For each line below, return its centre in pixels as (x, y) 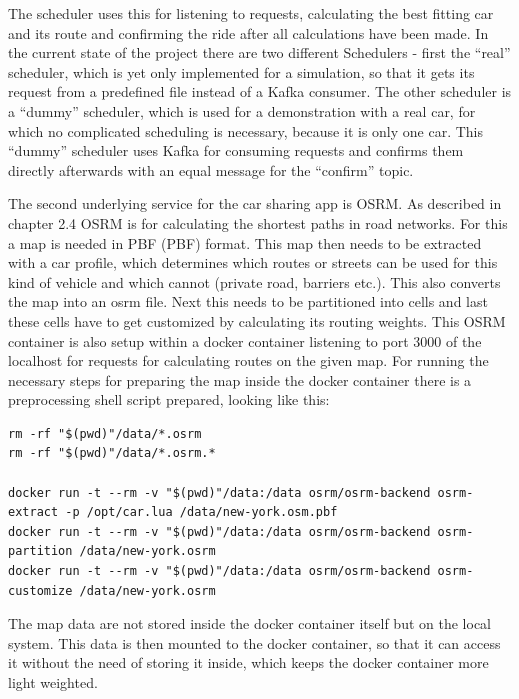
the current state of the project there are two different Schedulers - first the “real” (259, 52)
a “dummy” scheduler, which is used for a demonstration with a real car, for (242, 110)
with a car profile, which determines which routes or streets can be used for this (253, 262)
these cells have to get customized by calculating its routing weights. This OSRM (257, 320)
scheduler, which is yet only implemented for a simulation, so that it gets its (241, 71)
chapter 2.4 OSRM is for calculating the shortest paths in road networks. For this (258, 222)
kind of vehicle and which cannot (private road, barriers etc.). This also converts (254, 281)
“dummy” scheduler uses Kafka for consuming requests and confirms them (236, 150)
